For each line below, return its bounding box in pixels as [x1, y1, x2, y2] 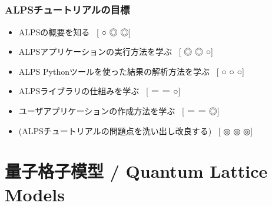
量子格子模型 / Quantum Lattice [5, 159, 268, 183]
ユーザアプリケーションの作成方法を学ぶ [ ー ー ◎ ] [18, 105, 220, 117]
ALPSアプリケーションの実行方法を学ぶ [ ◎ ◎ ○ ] [18, 45, 214, 58]
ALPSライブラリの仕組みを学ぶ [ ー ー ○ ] [18, 85, 181, 97]
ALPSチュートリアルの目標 [5, 2, 130, 17]
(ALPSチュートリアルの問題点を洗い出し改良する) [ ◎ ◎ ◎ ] [18, 124, 253, 137]
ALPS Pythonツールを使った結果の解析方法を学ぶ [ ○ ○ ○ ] [18, 65, 244, 77]
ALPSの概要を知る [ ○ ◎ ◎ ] [18, 25, 131, 38]
